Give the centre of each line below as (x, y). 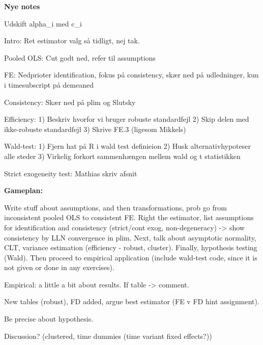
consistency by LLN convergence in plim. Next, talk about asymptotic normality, (130, 237)
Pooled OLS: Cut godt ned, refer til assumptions (80, 57)
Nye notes (22, 6)
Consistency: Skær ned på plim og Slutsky (70, 102)
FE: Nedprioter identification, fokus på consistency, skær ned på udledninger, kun (131, 75)
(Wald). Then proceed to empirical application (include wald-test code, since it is (131, 257)
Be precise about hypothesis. (49, 319)
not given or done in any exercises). (59, 267)
